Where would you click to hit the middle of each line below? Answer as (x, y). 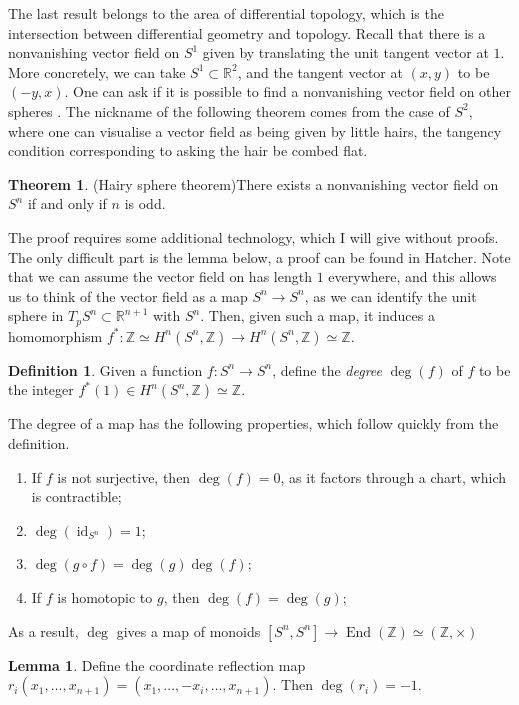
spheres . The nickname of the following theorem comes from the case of (229, 110)
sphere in (36, 315)
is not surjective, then (124, 476)
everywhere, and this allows (412, 276)
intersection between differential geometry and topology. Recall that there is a (247, 32)
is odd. (145, 203)
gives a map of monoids (188, 630)
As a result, (43, 630)
